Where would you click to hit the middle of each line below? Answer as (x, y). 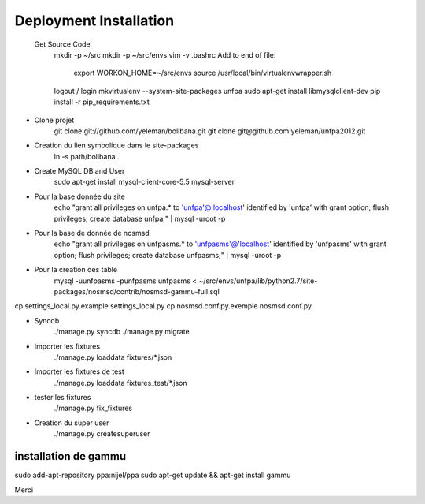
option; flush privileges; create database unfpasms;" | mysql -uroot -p (168, 255)
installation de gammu (70, 456)
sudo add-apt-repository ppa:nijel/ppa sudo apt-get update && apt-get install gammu (153, 475)
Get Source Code (62, 44)
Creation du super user (72, 423)
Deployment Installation (94, 21)
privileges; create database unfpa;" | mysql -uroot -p (140, 218)
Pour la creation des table (76, 270)
